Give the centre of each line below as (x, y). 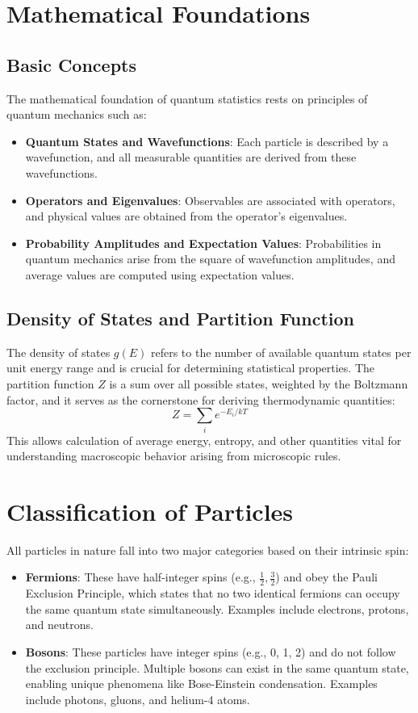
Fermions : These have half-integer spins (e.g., (140, 577)
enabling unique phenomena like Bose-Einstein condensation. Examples (201, 684)
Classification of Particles (150, 511)
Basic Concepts (72, 64)
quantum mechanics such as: (77, 114)
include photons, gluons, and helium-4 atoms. (138, 699)
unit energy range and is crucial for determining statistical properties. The (190, 368)
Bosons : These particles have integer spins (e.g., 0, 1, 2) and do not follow (211, 652)
